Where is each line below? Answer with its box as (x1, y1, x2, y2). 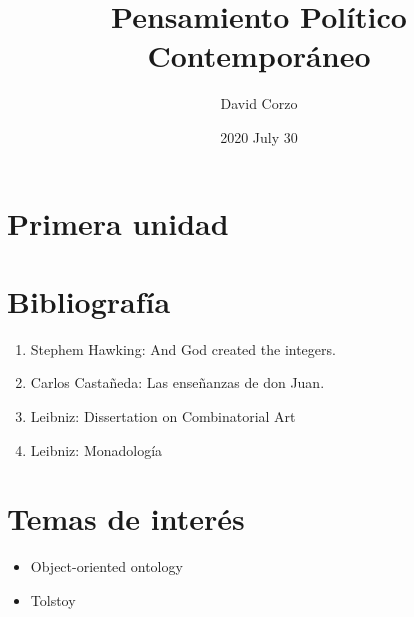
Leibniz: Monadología (30, 439, 163, 460)
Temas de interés (7, 498, 245, 539)
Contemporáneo (147, 35, 371, 76)
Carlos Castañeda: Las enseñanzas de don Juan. (30, 372, 325, 393)
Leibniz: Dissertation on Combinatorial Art (30, 406, 296, 426)
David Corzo (220, 93, 298, 114)
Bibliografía (7, 280, 171, 321)
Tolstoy (30, 589, 76, 610)
